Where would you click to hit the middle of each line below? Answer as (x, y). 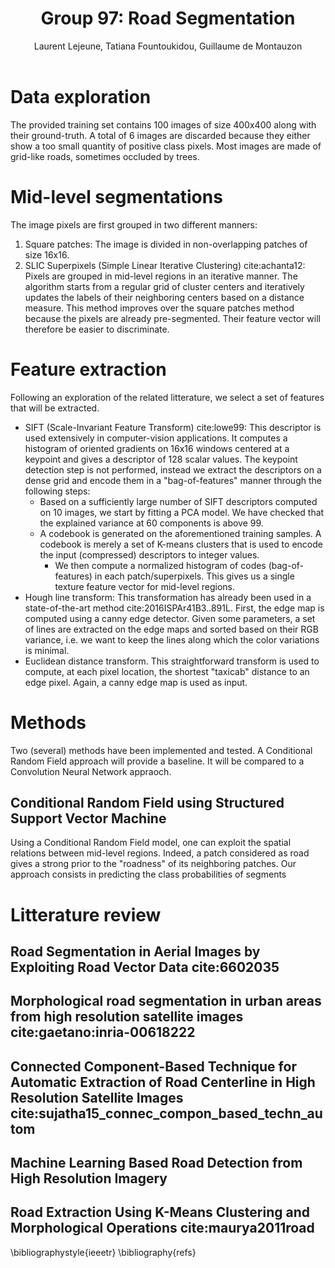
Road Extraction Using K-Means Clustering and (160, 1212)
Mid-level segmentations (116, 196)
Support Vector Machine (88, 818)
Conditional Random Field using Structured (147, 802)
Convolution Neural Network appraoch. (91, 771)
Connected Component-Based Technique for (153, 1066)
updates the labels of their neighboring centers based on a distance (164, 297)
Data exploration (81, 96)
